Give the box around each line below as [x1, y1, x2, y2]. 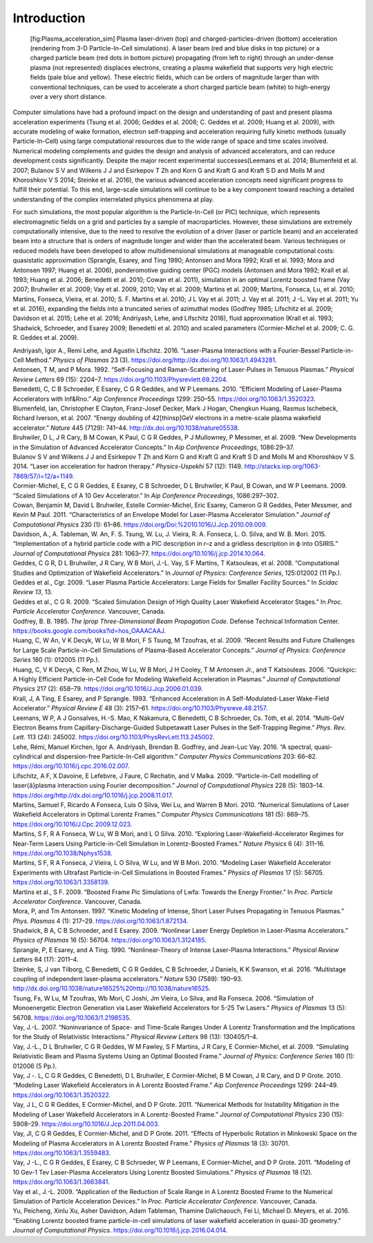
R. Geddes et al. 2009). [12, 334, 79, 342]
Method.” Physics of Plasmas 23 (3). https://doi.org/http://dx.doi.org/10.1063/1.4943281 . [25, 356, 277, 364]
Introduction [12, 10, 86, 26]
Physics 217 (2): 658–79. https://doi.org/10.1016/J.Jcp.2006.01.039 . [12, 685, 203, 693]
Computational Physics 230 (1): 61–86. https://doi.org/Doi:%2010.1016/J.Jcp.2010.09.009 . [12, 520, 267, 529]
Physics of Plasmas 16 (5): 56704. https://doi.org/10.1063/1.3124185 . [12, 936, 207, 945]
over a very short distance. [30, 92, 107, 100]
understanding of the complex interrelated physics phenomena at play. [12, 195, 214, 203]
